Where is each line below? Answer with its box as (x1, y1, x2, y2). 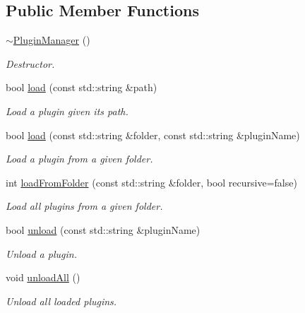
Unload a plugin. (6, 246, 77, 261)
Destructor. (6, 56, 55, 71)
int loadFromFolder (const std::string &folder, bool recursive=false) (6, 175, 297, 189)
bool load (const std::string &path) (6, 80, 157, 95)
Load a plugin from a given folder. (6, 151, 153, 166)
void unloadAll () (6, 270, 80, 285)
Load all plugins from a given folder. (6, 199, 163, 213)
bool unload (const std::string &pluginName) (6, 222, 201, 237)
